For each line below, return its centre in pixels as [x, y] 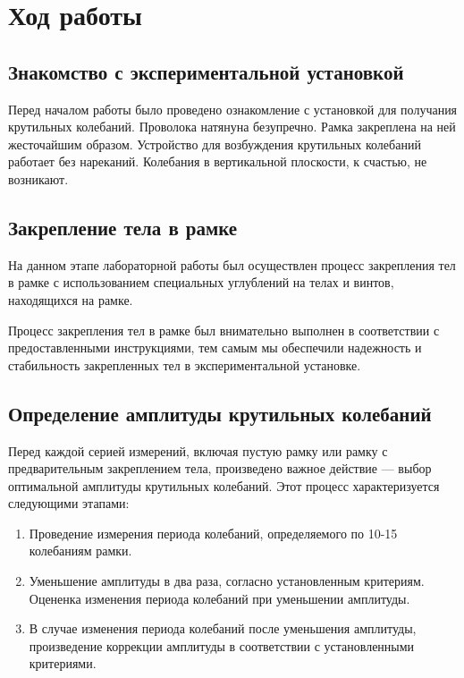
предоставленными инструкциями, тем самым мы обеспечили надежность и [215, 347]
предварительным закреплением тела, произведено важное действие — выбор [220, 468]
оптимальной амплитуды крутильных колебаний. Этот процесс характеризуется [224, 485]
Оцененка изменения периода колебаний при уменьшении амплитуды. [219, 598]
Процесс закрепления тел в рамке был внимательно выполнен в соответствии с [224, 330]
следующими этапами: [69, 503]
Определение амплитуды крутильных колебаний [220, 413]
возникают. [38, 178]
